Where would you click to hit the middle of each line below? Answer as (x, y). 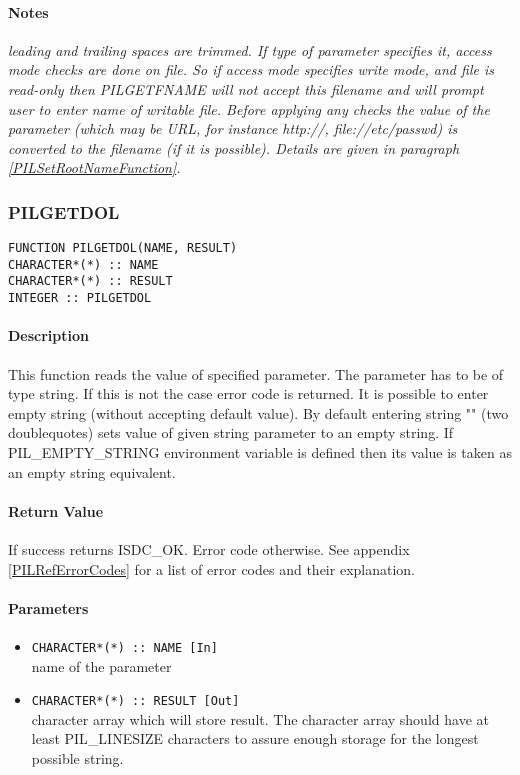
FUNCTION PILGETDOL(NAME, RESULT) (123, 248)
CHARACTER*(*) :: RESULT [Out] (135, 701)
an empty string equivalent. (92, 471)
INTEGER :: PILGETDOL (80, 298)
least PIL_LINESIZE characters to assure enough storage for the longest (255, 738)
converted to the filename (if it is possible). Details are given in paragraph (234, 147)
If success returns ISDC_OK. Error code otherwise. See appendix (209, 548)
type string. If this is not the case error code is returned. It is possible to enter (248, 393)
